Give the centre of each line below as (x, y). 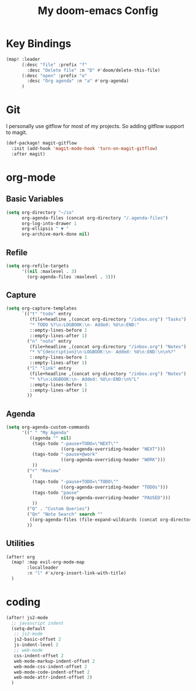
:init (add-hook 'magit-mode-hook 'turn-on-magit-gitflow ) (85, 149)
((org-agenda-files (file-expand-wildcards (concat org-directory (112, 520)
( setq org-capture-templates (41, 308)
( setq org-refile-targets (37, 266)
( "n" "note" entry (49, 341)
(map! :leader (23, 59)
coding (23, 602)
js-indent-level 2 (36, 645)
